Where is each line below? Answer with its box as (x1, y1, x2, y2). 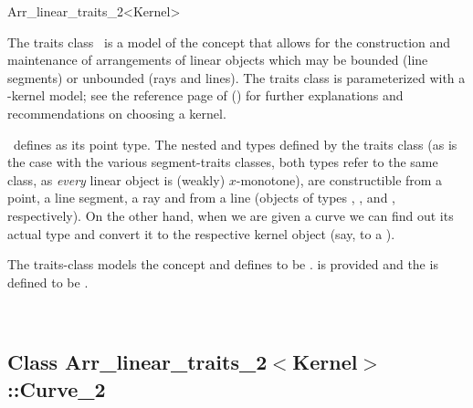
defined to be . (7, 272, 89, 291)
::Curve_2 (7, 374, 106, 403)
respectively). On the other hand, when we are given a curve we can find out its (7, 205, 454, 225)
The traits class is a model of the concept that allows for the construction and (7, 32, 451, 51)
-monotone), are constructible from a (236, 170, 443, 189)
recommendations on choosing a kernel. (7, 103, 226, 122)
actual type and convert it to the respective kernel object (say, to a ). (7, 224, 395, 243)
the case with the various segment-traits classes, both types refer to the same (7, 152, 438, 172)
